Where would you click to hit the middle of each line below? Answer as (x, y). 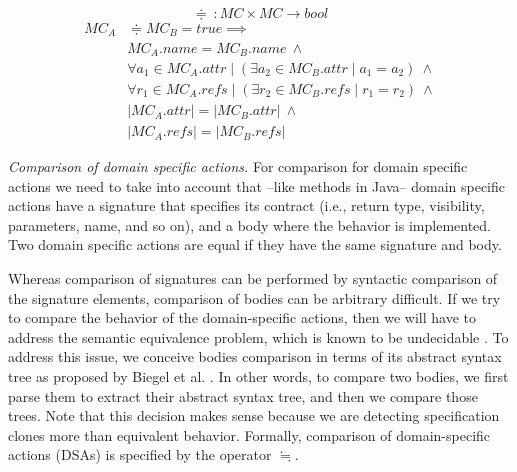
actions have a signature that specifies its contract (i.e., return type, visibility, (246, 205)
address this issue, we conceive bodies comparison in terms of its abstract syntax (255, 356)
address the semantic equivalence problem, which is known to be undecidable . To (258, 336)
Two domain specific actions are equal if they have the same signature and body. (255, 244)
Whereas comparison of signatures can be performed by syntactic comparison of (253, 278)
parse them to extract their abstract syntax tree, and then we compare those (243, 395)
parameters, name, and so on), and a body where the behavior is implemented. (249, 224)
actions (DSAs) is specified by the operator (140, 454)
